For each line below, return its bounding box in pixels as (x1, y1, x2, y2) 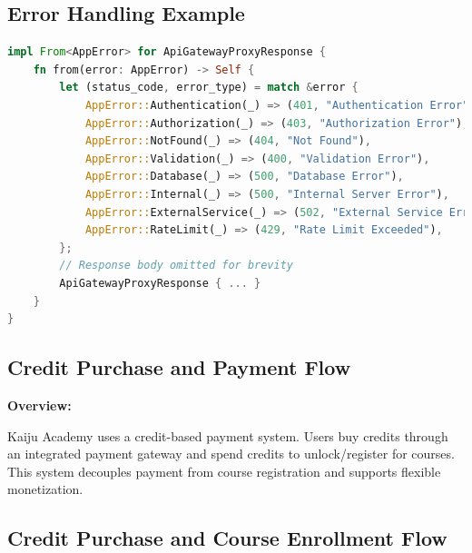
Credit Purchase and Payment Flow (7, 353, 351, 381)
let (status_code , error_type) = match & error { (59, 81, 359, 94)
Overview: (7, 395, 72, 414)
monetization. (7, 479, 84, 499)
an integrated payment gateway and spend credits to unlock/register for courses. (7, 444, 455, 463)
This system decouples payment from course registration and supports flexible (7, 461, 441, 480)
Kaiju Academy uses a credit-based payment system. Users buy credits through (7, 426, 448, 445)
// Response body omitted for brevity (59, 259, 293, 272)
